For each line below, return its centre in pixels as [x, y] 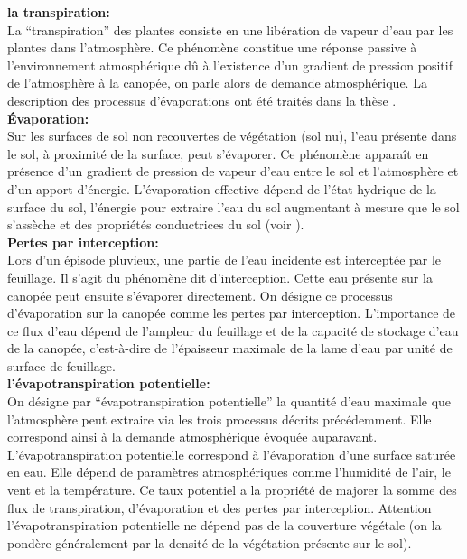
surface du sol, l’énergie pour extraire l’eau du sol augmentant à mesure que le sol [233, 206]
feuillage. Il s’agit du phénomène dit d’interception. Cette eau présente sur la [220, 277]
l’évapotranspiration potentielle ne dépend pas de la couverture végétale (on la [224, 525]
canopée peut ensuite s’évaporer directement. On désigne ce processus [200, 295]
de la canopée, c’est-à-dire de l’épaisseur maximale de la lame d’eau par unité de [230, 348]
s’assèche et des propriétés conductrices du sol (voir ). [156, 224]
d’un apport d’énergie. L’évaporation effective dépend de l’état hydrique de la [222, 188]
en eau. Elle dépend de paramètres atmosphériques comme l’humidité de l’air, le [229, 472]
